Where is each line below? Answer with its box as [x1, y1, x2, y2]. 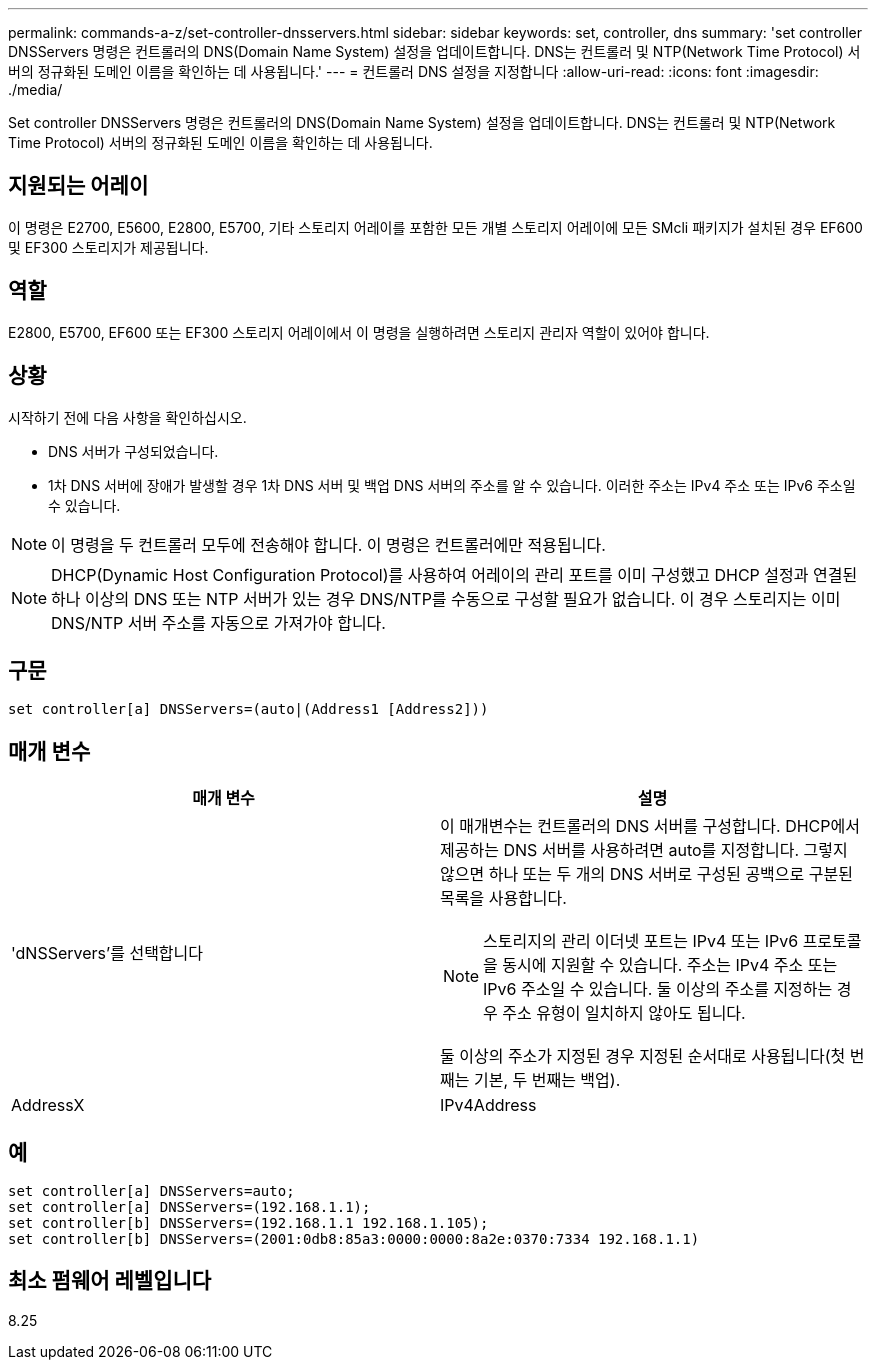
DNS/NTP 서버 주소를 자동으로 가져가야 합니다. [51, 612, 386, 633]
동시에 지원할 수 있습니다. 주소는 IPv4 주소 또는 [502, 955, 838, 976]
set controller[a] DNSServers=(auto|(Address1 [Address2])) [8, 701, 489, 718]
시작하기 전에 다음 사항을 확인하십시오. [8, 408, 247, 426]
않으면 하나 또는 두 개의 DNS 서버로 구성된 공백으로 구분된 [440, 864, 853, 885]
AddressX [11, 1095, 85, 1116]
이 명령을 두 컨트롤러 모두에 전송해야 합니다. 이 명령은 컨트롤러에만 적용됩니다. [51, 534, 606, 555]
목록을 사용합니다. [440, 888, 567, 909]
